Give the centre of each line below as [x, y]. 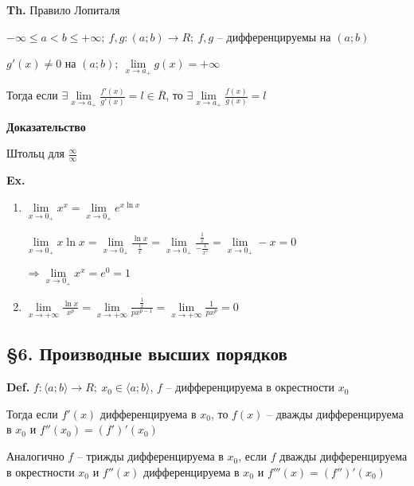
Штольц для [35, 153]
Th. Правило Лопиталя [63, 10]
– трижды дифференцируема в [150, 456]
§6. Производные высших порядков [147, 354]
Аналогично [35, 456]
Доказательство [46, 126]
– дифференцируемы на [274, 36]
